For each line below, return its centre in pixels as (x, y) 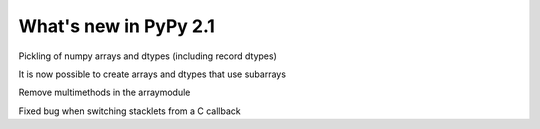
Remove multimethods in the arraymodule (104, 92)
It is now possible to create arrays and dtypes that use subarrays (152, 74)
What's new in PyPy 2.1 (116, 26)
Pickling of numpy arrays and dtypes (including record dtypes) (147, 56)
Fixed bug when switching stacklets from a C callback (129, 111)
